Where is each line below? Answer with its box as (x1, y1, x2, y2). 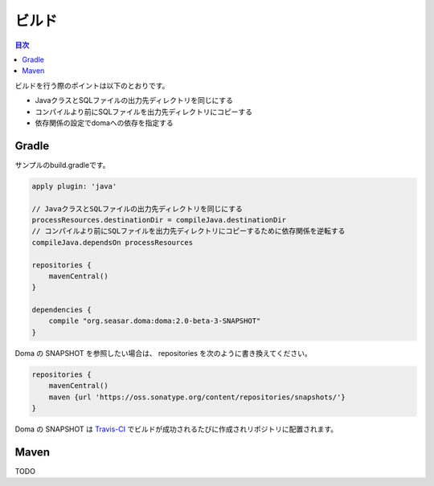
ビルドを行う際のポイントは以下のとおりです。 (14, 80, 170, 90)
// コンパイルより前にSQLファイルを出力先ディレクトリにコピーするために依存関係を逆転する (31, 227, 346, 236)
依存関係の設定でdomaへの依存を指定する (35, 117, 174, 128)
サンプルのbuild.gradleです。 (14, 160, 110, 169)
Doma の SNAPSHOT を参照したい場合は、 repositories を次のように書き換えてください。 (14, 348, 313, 357)
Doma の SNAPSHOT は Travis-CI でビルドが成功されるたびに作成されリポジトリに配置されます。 (14, 424, 338, 434)
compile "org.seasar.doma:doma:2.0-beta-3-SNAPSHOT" (48, 317, 261, 325)
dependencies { (31, 305, 92, 315)
